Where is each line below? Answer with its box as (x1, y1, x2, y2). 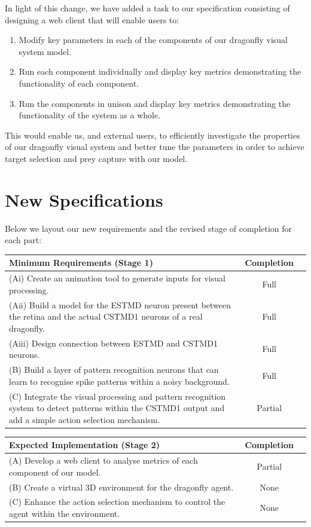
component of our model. (9, 465, 101, 478)
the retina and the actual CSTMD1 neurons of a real (9, 310, 203, 323)
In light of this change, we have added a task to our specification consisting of (5, 2, 290, 14)
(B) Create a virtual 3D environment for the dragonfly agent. (9, 480, 234, 493)
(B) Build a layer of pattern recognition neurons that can (9, 363, 219, 376)
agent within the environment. (9, 507, 120, 520)
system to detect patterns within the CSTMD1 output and (9, 402, 225, 414)
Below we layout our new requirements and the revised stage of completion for (5, 222, 292, 234)
